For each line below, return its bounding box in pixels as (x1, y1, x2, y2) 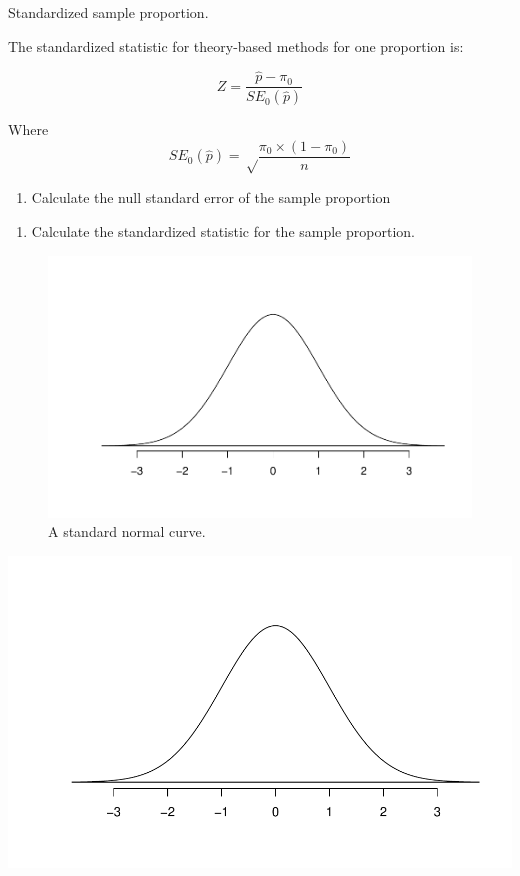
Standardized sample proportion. (8, 2, 209, 22)
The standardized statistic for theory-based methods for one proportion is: (8, 35, 464, 56)
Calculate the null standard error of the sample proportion (31, 187, 391, 208)
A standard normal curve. (48, 521, 206, 542)
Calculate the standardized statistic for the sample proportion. (31, 220, 415, 241)
